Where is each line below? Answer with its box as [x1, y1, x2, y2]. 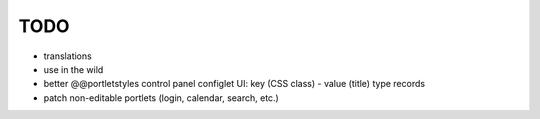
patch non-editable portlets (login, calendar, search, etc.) [43, 91, 279, 104]
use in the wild [43, 63, 104, 75]
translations [43, 50, 92, 62]
